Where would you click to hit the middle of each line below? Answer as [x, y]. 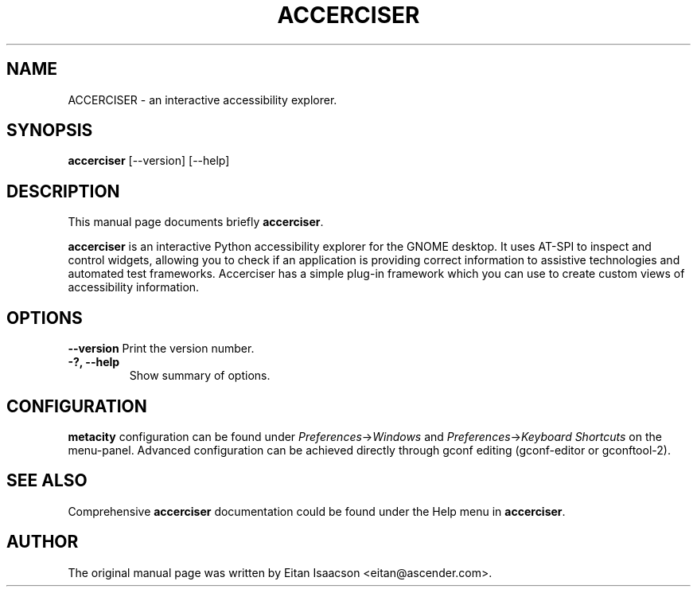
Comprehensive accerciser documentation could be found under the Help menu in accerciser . [317, 511]
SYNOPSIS [50, 131]
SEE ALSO [47, 481]
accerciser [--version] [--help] [149, 161]
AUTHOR [43, 542]
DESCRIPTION [63, 191]
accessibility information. [134, 287]
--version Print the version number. [161, 349]
